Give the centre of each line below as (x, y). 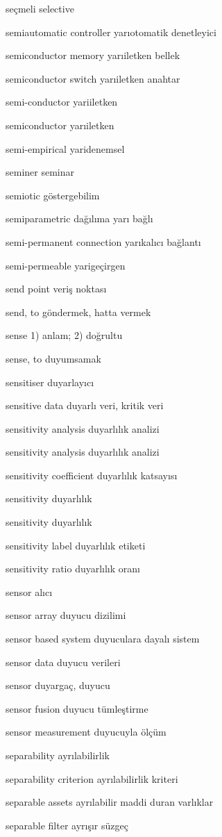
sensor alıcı (29, 591)
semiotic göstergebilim (53, 195)
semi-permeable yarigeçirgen (66, 265)
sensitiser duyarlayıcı (50, 382)
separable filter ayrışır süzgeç (67, 825)
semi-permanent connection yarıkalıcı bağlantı (103, 241)
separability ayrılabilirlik (58, 755)
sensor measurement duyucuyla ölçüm (86, 732)
